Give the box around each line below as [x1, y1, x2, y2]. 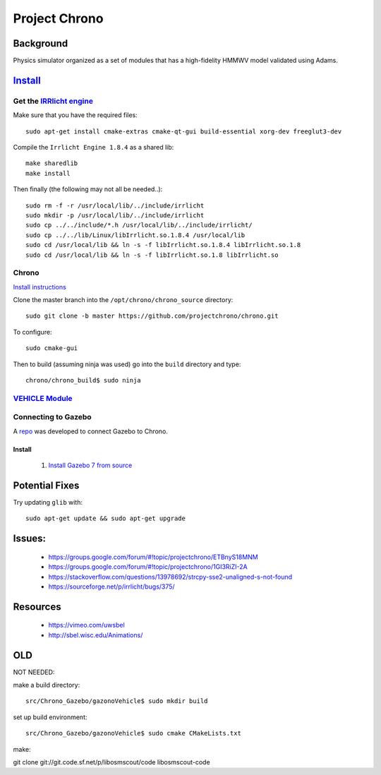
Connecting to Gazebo [13, 412, 92, 422]
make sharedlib [25, 160, 78, 167]
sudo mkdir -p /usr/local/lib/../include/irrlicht [25, 211, 205, 219]
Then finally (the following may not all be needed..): [13, 185, 163, 193]
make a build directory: [13, 681, 80, 690]
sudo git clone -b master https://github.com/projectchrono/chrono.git [25, 312, 279, 320]
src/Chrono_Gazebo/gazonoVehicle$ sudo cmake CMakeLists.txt [25, 729, 241, 738]
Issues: [13, 533, 46, 545]
